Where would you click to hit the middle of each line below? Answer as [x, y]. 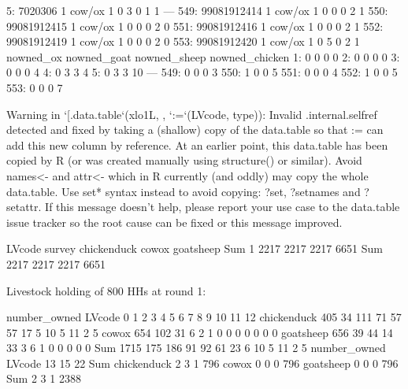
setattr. [24, 207]
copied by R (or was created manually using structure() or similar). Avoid [184, 160]
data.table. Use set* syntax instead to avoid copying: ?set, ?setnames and [184, 191]
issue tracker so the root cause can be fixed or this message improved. [174, 222]
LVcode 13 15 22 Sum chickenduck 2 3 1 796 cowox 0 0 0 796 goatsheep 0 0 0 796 [202, 363]
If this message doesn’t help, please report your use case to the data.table [223, 207]
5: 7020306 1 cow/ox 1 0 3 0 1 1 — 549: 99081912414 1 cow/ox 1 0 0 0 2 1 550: [197, 10]
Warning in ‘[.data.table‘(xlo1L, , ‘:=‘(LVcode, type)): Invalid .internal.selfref [192, 114]
